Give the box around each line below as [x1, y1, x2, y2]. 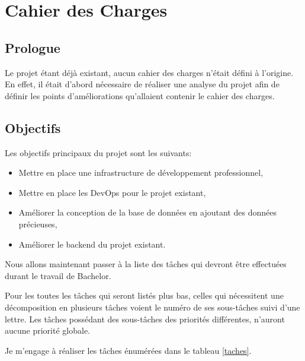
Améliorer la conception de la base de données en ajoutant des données [18, 206, 277, 218]
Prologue [5, 38, 60, 56]
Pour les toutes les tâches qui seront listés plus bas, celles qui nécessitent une [5, 289, 284, 302]
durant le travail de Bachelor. [5, 269, 111, 281]
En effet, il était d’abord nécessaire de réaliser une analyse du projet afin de [5, 78, 280, 90]
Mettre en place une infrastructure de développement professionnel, [18, 166, 264, 179]
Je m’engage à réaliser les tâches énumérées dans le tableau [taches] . [5, 344, 252, 356]
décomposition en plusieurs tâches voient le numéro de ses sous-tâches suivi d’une [5, 300, 300, 313]
